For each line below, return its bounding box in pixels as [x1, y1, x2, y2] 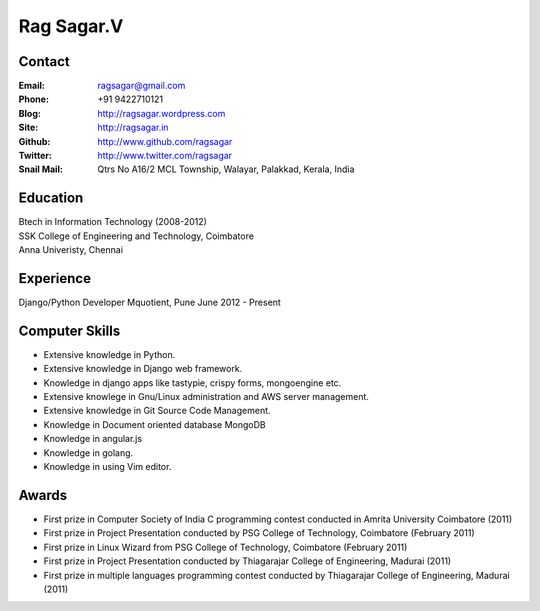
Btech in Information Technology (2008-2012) [18, 216, 207, 228]
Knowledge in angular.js [43, 433, 143, 445]
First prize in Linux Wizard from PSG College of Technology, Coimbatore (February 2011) [43, 541, 408, 553]
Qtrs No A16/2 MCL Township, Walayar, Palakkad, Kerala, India [97, 163, 355, 175]
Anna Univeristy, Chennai [18, 244, 124, 256]
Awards [18, 486, 68, 504]
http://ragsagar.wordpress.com [97, 107, 226, 119]
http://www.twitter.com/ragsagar [97, 150, 233, 162]
